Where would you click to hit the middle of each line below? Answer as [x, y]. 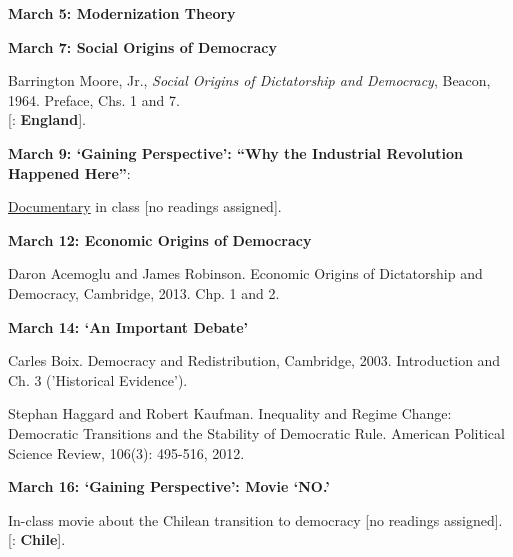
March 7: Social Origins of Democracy [142, 46]
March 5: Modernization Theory [122, 13]
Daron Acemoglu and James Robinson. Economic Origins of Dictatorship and [245, 273]
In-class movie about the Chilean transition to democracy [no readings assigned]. [255, 519]
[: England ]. [47, 119]
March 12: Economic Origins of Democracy [160, 239]
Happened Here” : [69, 172]
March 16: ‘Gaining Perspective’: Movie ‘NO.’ [169, 486]
